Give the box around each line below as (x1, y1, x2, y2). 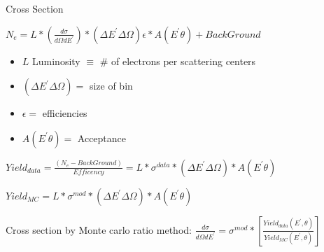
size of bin (89, 78, 133, 93)
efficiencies (42, 106, 87, 120)
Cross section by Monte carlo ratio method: (6, 222, 192, 237)
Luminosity (32, 53, 80, 68)
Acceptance (77, 130, 127, 145)
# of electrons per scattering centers (99, 53, 256, 68)
